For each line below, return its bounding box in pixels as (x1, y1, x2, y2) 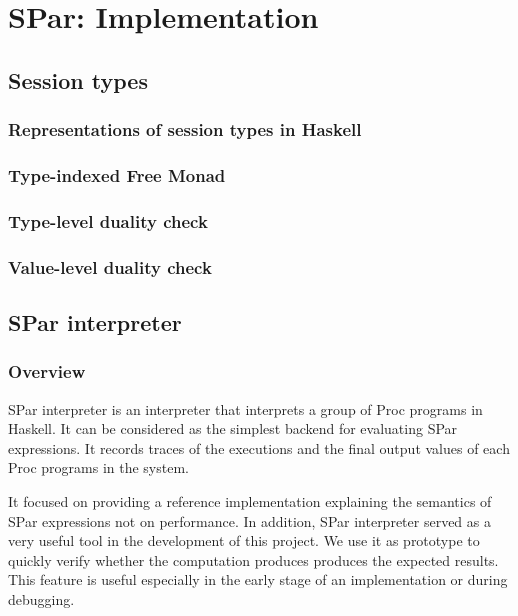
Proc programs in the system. (8, 457, 189, 478)
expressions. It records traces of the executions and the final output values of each (8, 437, 510, 458)
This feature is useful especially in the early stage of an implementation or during (8, 569, 508, 590)
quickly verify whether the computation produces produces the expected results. (8, 549, 499, 570)
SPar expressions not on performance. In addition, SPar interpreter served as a (8, 510, 491, 531)
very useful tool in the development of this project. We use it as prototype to (8, 530, 480, 551)
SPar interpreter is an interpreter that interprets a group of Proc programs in (8, 398, 483, 419)
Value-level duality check (8, 254, 212, 279)
